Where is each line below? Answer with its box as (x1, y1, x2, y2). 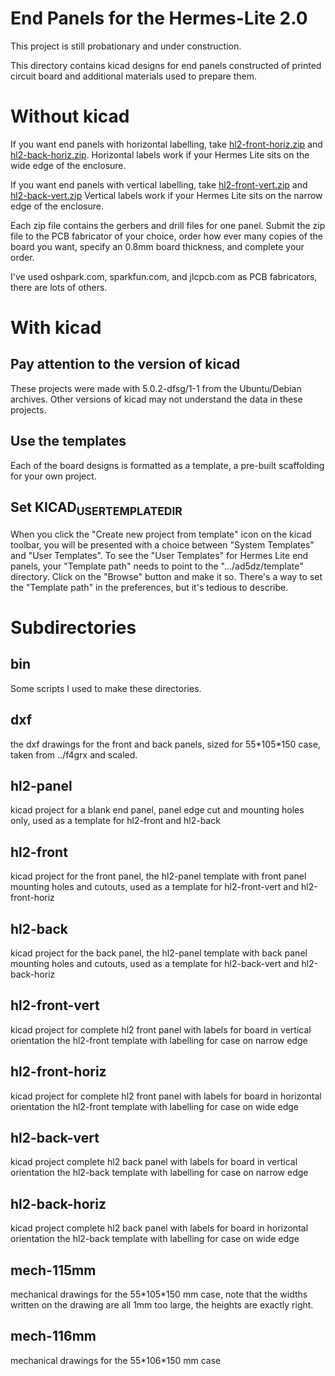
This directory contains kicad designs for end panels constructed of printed (10, 59, 322, 71)
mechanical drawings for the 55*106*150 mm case (10, 1354, 222, 1366)
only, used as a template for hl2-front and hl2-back (10, 815, 221, 827)
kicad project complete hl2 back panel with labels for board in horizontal (10, 1222, 309, 1234)
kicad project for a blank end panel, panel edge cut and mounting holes (10, 804, 305, 816)
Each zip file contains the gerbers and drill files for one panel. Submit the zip (10, 219, 326, 231)
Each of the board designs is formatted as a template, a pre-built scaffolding (10, 459, 325, 471)
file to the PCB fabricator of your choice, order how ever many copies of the (10, 230, 323, 242)
